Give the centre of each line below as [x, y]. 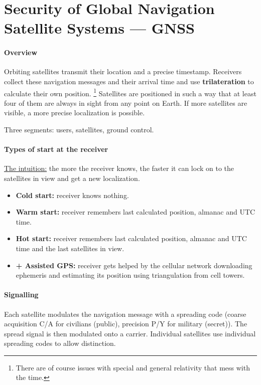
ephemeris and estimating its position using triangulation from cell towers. [130, 275]
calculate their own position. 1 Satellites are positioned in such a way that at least [130, 92]
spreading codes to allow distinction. [60, 343]
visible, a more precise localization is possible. [75, 113]
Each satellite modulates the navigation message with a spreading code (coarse [125, 314]
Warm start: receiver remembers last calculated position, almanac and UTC [136, 212]
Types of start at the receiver [56, 149]
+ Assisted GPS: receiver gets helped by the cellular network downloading [134, 265]
